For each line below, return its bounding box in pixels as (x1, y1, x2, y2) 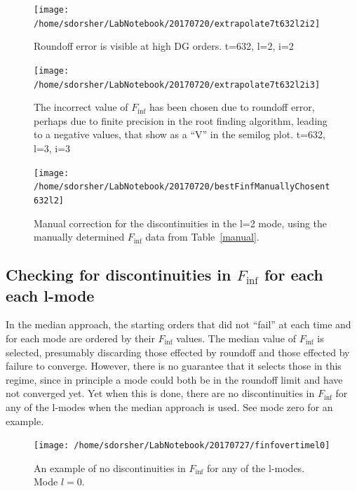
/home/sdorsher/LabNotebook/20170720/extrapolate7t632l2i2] (34, 18, 321, 29)
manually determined (34, 229, 125, 244)
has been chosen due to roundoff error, (149, 100, 315, 114)
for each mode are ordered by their (6, 330, 155, 345)
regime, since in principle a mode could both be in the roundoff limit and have (6, 372, 343, 386)
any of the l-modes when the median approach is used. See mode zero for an (6, 399, 333, 414)
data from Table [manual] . (145, 229, 260, 244)
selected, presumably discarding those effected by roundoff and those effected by (6, 344, 350, 359)
